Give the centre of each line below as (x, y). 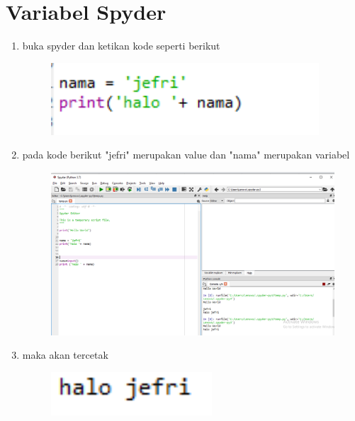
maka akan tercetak (65, 355)
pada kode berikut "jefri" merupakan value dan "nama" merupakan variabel (186, 155)
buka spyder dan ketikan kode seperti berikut (121, 46)
